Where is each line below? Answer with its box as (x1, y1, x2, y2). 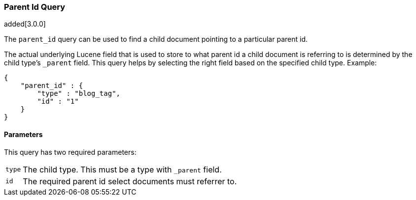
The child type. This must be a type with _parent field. (23, 164, 222, 174)
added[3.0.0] (4, 20, 46, 29)
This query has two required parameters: (4, 147, 137, 156)
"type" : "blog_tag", (37, 89, 121, 98)
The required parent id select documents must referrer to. (23, 176, 237, 186)
